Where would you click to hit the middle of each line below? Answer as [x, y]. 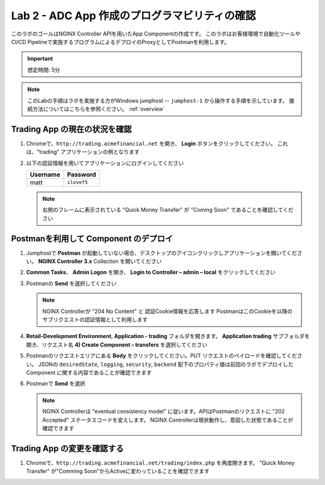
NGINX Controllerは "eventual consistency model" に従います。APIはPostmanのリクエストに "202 [164, 412]
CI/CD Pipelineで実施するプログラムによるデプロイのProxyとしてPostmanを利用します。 [120, 42]
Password [82, 175]
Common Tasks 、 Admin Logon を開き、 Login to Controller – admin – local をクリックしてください [151, 272]
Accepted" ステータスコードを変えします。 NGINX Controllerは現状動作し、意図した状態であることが [168, 420]
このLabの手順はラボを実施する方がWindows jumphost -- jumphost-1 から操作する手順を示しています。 [158, 100]
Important [40, 59]
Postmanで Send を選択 [56, 384]
